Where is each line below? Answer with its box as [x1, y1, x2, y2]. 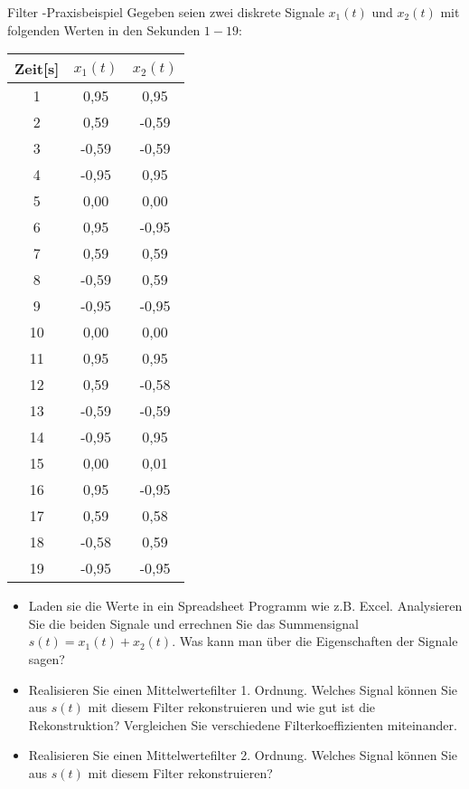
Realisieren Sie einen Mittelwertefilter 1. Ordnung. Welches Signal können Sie [28, 680, 457, 699]
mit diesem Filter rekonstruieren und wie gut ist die [88, 698, 376, 717]
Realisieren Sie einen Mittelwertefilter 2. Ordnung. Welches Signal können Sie [28, 746, 457, 765]
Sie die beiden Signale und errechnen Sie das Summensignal [28, 613, 359, 632]
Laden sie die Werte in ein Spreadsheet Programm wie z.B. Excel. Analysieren [28, 596, 463, 615]
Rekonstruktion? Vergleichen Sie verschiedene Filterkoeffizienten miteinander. [28, 715, 457, 734]
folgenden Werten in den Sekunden [7, 20, 201, 39]
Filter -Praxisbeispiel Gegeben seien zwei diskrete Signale [7, 3, 324, 21]
